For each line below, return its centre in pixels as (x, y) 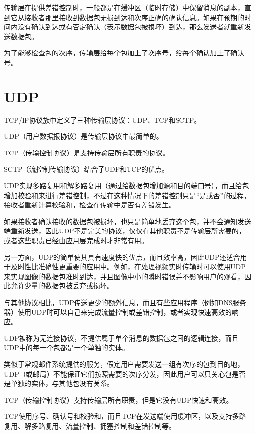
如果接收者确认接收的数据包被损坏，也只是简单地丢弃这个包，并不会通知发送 (127, 221)
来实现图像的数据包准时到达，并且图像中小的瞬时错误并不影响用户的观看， (124, 276)
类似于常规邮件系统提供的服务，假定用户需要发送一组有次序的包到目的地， (124, 364)
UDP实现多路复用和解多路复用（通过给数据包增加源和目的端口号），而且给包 (127, 186)
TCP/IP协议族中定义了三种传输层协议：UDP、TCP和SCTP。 (102, 119)
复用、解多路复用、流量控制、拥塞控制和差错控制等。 (90, 425)
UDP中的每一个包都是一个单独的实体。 (66, 347)
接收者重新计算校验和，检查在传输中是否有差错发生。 (90, 205)
